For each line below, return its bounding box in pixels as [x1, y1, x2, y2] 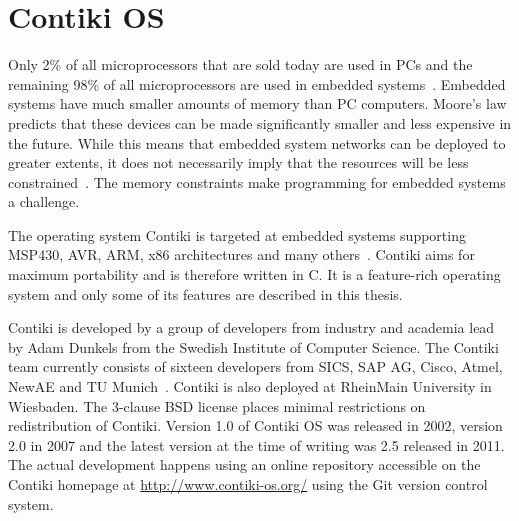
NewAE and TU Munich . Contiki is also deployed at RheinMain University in [8, 376, 492, 397]
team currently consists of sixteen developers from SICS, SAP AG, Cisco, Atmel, [8, 356, 503, 377]
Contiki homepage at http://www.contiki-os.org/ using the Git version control [8, 474, 488, 494]
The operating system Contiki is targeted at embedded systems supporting [8, 224, 466, 245]
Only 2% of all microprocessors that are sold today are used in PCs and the [8, 54, 473, 75]
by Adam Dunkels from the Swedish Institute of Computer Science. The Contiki [8, 336, 499, 357]
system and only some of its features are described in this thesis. [8, 283, 403, 304]
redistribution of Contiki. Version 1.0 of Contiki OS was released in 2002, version [8, 415, 503, 436]
